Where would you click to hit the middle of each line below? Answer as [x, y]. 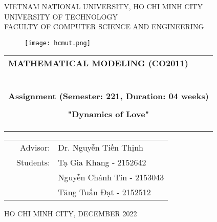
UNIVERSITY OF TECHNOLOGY [61, 16]
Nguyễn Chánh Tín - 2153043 [111, 177]
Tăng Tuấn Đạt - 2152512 [104, 192]
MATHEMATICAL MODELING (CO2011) [98, 63]
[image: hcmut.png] [58, 43]
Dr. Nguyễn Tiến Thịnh [101, 147]
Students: [33, 162]
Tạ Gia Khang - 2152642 [102, 162]
